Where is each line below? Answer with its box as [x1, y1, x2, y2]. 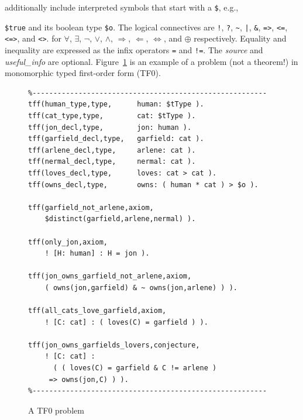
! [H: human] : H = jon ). [44, 249, 150, 258]
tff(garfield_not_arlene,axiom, [28, 203, 154, 212]
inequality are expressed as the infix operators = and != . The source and [5, 43, 263, 56]
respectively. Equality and [194, 32, 287, 44]
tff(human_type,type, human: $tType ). [28, 100, 204, 109]
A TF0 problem [28, 404, 84, 416]
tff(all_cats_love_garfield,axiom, [28, 307, 167, 315]
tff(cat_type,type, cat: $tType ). [28, 112, 196, 120]
